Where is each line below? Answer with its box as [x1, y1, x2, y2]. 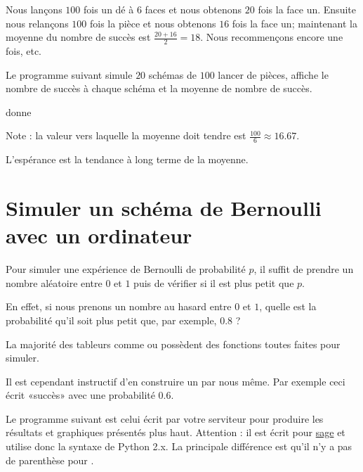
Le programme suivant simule [6, 67, 133, 82]
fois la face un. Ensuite [258, 2, 356, 16]
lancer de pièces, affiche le [218, 67, 329, 82]
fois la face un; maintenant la [232, 15, 357, 30]
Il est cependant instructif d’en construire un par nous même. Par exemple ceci [6, 374, 345, 388]
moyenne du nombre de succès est [6, 30, 151, 44]
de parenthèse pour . [6, 452, 94, 467]
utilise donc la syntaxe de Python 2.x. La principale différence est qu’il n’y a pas [6, 439, 352, 454]
